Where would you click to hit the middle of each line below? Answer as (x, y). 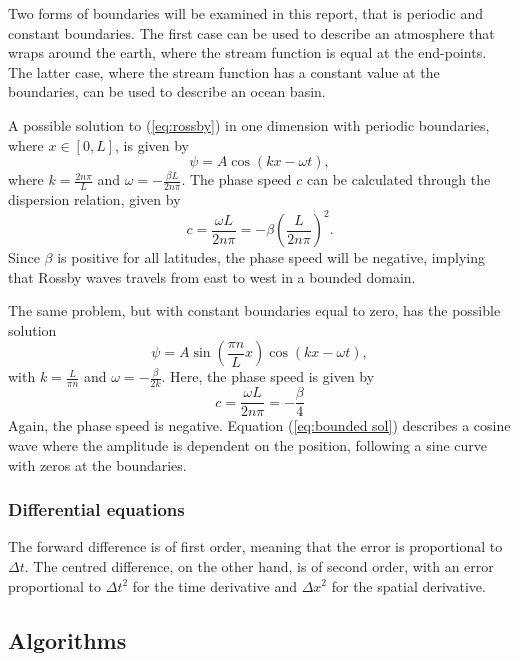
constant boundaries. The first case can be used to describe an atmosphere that (251, 32)
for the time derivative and (215, 585)
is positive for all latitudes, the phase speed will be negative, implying (271, 257)
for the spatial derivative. (408, 585)
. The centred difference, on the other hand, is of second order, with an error (259, 565)
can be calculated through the (398, 179)
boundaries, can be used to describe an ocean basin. (167, 91)
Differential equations (96, 509)
